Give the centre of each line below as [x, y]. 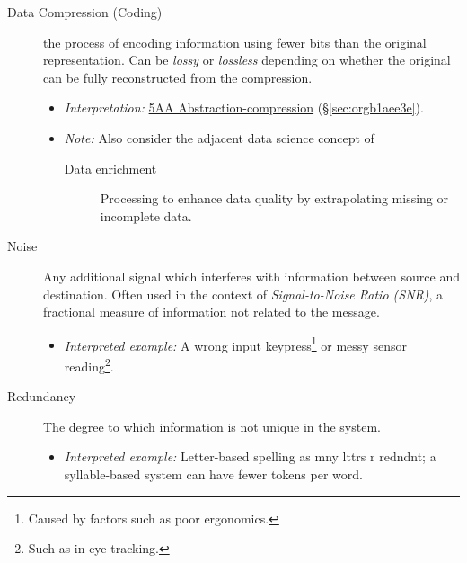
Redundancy [42, 396]
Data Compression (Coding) [85, 12]
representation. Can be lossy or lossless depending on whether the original [247, 60]
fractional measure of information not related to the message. [211, 312]
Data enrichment [110, 168]
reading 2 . [89, 364]
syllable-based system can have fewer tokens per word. [213, 474]
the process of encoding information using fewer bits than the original [235, 42]
